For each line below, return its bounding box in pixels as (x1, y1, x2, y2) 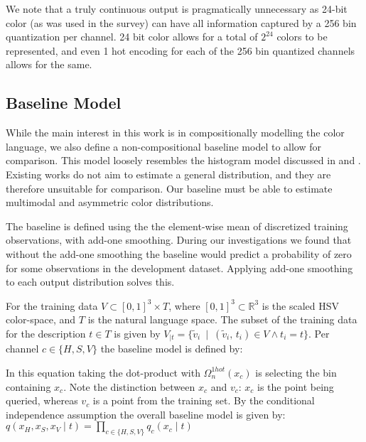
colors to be (276, 29, 328, 44)
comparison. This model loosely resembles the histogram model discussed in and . (6, 153, 361, 168)
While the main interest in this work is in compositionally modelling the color (6, 125, 345, 140)
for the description (6, 325, 86, 340)
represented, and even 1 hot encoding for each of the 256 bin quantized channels (6, 43, 355, 58)
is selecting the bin (255, 365, 337, 379)
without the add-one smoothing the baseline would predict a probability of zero (6, 246, 352, 261)
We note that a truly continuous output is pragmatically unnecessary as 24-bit (6, 1, 348, 16)
